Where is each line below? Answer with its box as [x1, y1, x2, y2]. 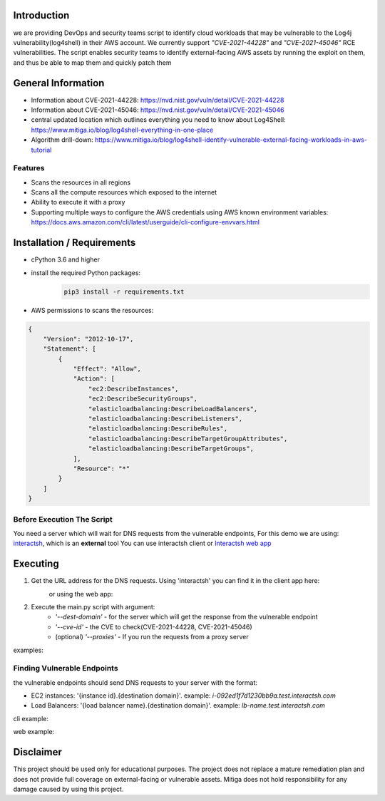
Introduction [13, 9, 70, 21]
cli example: [13, 714, 49, 723]
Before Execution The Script [13, 514, 113, 524]
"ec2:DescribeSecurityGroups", [88, 395, 197, 403]
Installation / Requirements [13, 237, 136, 249]
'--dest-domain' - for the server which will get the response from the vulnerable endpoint [55, 613, 318, 621]
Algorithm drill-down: [31, 135, 93, 144]
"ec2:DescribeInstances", [88, 385, 179, 393]
